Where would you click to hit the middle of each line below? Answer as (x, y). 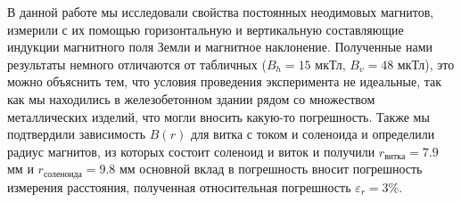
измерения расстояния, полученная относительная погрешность (179, 186)
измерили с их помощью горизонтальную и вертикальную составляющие (206, 29)
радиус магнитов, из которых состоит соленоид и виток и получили (191, 151)
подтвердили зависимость (77, 134)
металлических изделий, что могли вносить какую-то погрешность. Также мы (218, 116)
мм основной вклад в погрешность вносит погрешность (271, 169)
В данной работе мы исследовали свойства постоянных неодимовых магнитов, (221, 12)
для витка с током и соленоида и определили (313, 134)
